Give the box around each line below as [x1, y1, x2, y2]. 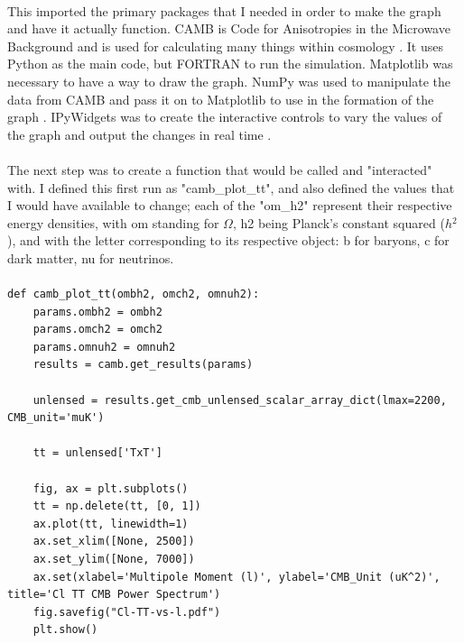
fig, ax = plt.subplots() [32, 482, 189, 495]
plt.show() [32, 623, 98, 637]
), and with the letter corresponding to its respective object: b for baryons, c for [7, 231, 450, 250]
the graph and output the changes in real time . [7, 124, 272, 143]
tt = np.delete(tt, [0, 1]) [32, 500, 201, 513]
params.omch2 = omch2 [32, 323, 162, 336]
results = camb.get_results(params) [32, 358, 254, 372]
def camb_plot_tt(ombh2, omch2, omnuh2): [7, 288, 260, 301]
